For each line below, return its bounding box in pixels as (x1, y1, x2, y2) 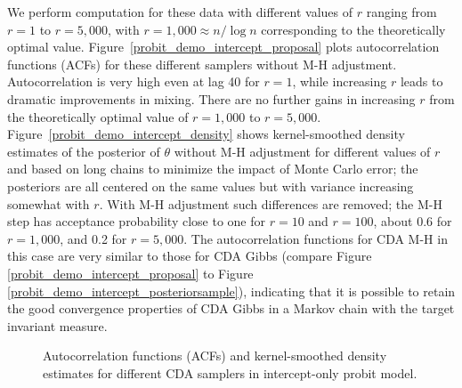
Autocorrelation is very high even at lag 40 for (7, 72, 260, 91)
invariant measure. (7, 316, 108, 335)
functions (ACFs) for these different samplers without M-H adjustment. (7, 54, 397, 73)
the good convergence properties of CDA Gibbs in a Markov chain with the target (7, 299, 455, 318)
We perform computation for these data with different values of (7, 3, 353, 20)
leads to (400, 72, 443, 91)
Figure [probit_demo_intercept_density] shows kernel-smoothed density (7, 125, 405, 143)
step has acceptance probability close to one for (7, 212, 266, 230)
